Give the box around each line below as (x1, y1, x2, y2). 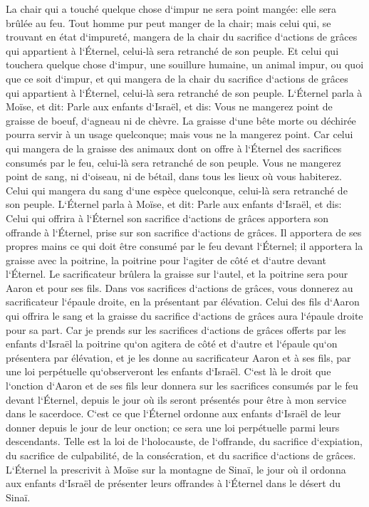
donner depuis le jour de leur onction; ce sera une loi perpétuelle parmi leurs (6, 419, 340, 434)
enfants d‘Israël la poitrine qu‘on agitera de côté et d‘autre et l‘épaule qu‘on (6, 336, 338, 351)
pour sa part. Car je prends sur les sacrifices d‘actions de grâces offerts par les (6, 322, 346, 337)
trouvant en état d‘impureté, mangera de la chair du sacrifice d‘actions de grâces (6, 29, 358, 44)
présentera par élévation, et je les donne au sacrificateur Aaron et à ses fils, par (6, 350, 351, 365)
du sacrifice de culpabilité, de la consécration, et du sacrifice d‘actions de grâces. (6, 448, 356, 462)
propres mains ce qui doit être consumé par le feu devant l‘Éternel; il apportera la (6, 239, 363, 254)
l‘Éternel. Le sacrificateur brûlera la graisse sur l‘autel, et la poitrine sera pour (6, 266, 348, 281)
